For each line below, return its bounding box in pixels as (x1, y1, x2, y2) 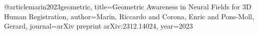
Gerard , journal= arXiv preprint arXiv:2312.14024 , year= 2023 (4, 21, 193, 31)
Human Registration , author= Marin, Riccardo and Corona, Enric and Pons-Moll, (4, 11, 254, 21)
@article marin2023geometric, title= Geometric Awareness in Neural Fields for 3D (4, 1, 251, 11)
